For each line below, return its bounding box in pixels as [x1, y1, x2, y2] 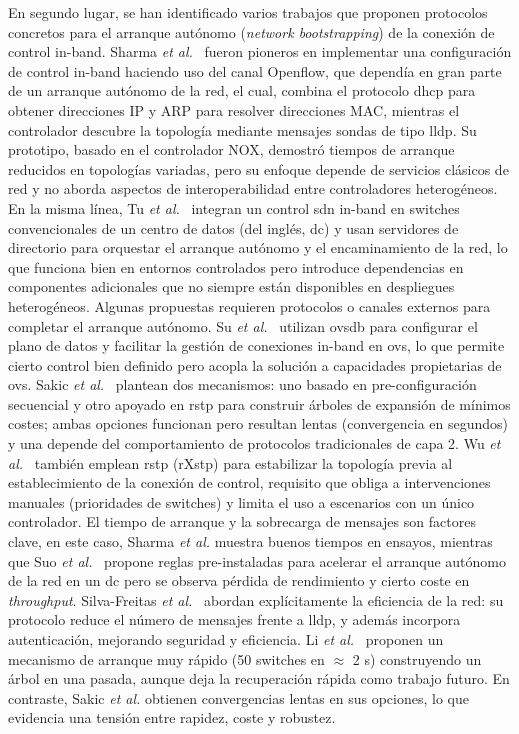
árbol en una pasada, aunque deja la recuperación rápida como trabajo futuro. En [8, 668, 510, 689]
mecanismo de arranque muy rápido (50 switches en [8, 648, 325, 669]
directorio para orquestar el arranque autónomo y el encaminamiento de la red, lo [8, 237, 508, 258]
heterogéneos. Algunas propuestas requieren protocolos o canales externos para [8, 295, 491, 316]
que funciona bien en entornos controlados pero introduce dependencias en [8, 256, 464, 277]
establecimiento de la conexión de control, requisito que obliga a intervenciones [8, 472, 491, 493]
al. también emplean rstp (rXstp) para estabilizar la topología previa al [8, 452, 453, 473]
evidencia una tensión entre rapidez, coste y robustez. [8, 707, 336, 728]
